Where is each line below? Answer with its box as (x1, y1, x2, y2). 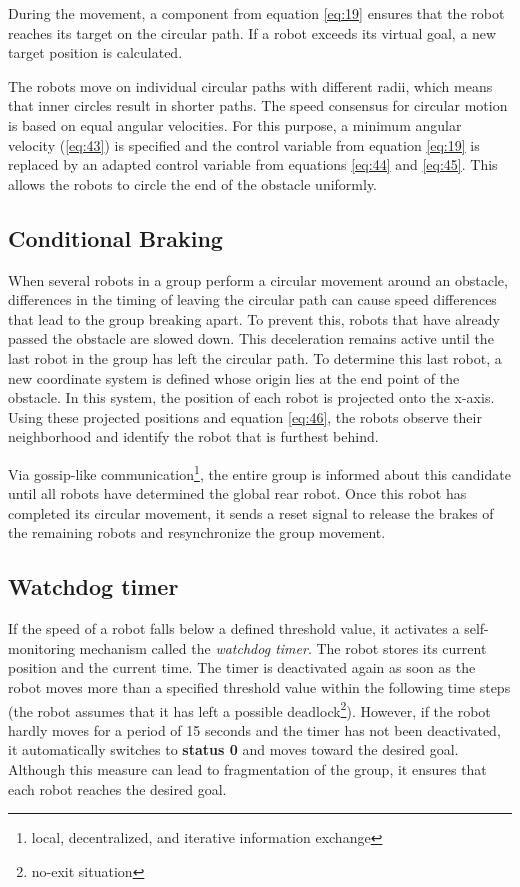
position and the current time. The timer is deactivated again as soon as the (8, 657, 476, 678)
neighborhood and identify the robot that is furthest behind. (8, 426, 379, 447)
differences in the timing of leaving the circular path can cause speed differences (8, 289, 497, 310)
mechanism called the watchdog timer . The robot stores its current (79, 637, 487, 658)
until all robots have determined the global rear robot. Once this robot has (8, 483, 467, 504)
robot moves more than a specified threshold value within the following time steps (8, 676, 511, 697)
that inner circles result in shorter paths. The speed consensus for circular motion (8, 95, 508, 116)
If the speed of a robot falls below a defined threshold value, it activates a (8, 618, 460, 639)
